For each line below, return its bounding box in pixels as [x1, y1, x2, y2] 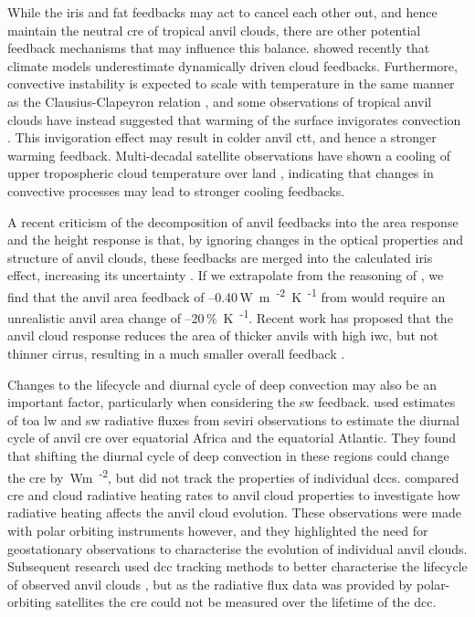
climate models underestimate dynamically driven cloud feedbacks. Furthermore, [7, 56, 458, 75]
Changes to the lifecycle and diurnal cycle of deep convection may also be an [7, 374, 437, 393]
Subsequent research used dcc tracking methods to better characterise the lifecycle [7, 557, 468, 576]
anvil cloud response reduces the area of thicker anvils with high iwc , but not [7, 326, 438, 345]
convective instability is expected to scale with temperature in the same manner [7, 74, 455, 93]
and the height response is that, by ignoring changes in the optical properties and [7, 230, 464, 249]
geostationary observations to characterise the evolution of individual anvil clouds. [7, 539, 468, 558]
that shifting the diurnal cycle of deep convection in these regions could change [7, 445, 449, 465]
